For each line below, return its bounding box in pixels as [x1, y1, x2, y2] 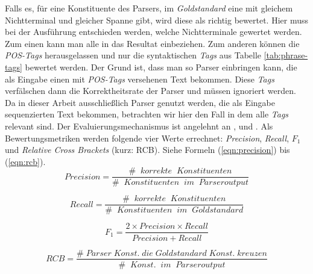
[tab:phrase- [264, 49, 308, 61]
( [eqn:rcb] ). [5, 155, 46, 167]
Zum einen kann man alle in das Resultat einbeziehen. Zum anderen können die [5, 37, 300, 49]
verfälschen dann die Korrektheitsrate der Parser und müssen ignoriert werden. [5, 84, 296, 97]
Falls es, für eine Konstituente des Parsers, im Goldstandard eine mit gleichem [5, 2, 293, 14]
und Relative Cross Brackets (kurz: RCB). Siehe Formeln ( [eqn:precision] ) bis [5, 143, 290, 156]
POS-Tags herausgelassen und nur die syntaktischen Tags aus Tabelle [5, 49, 262, 61]
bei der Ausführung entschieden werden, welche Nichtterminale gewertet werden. [5, 25, 302, 38]
